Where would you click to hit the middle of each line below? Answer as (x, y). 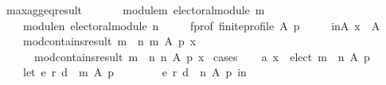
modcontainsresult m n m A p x (109, 41)
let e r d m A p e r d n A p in (135, 72)
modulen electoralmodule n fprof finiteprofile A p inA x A (201, 25)
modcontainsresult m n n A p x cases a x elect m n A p (202, 56)
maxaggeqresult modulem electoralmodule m (135, 10)
